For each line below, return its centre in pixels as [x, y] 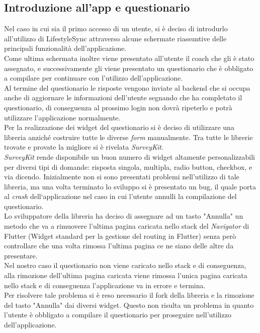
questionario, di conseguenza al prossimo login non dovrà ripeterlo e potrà [118, 107]
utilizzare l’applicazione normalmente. [62, 117]
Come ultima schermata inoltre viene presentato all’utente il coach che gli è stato [129, 58]
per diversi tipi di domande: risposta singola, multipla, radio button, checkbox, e [128, 166]
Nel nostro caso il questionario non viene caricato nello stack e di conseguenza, [125, 265]
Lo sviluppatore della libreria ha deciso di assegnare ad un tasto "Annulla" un [124, 216]
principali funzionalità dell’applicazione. [65, 48]
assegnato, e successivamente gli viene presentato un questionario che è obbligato [129, 68]
